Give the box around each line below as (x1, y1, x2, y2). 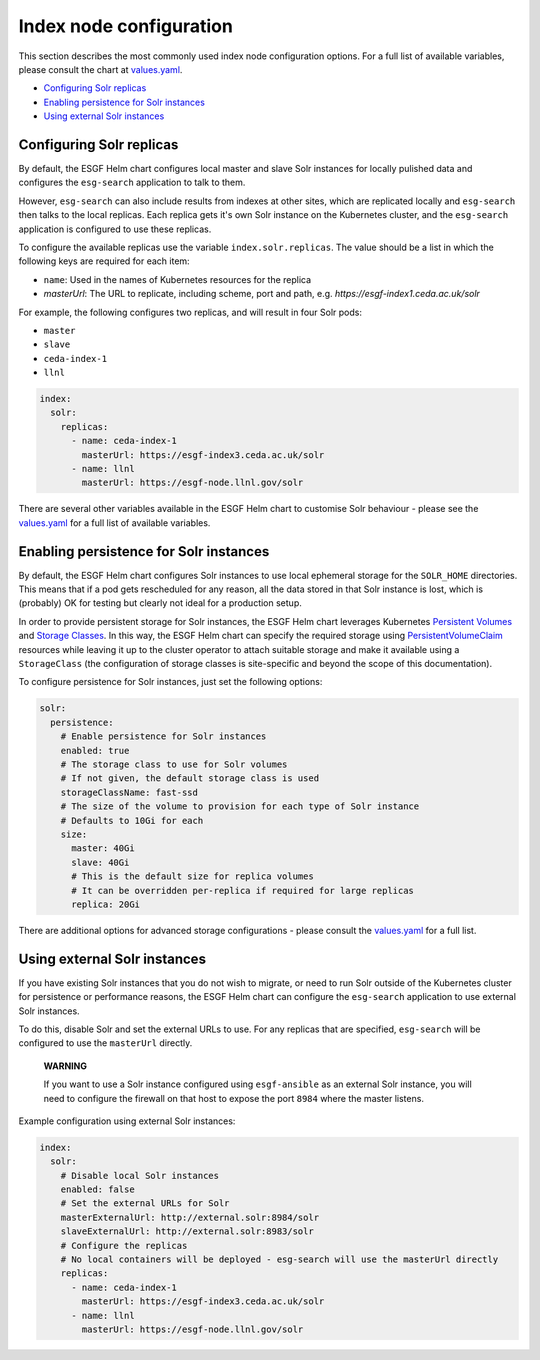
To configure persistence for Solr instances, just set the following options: (18, 676, 323, 688)
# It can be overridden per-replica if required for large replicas (71, 885, 415, 896)
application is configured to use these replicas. (18, 223, 212, 235)
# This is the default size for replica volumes (71, 871, 314, 882)
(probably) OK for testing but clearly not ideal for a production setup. (18, 597, 302, 609)
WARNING (43, 1060, 87, 1072)
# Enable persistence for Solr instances (60, 731, 267, 742)
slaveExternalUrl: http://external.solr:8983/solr (60, 1226, 314, 1237)
